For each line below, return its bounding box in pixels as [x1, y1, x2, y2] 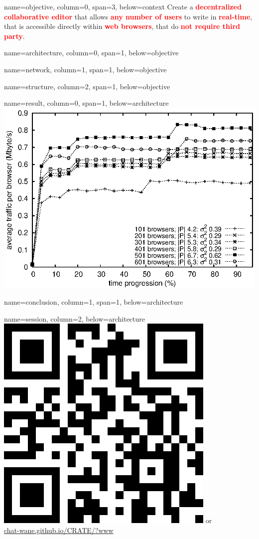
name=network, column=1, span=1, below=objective [4, 64, 167, 74]
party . [4, 30, 25, 41]
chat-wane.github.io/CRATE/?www [4, 525, 114, 535]
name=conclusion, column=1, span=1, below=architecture [4, 297, 183, 307]
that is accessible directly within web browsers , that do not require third [4, 21, 241, 31]
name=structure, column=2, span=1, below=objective [4, 81, 170, 91]
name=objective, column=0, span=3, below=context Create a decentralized [4, 1, 242, 11]
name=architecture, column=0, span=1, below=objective [4, 47, 179, 58]
